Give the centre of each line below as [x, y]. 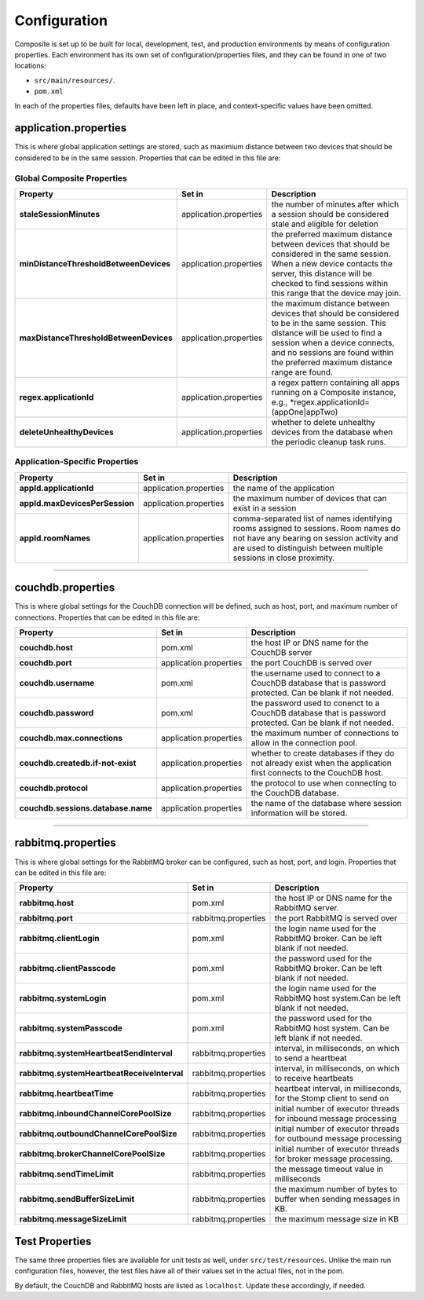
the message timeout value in [329, 1169]
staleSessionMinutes [60, 214]
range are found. [302, 372]
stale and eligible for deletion [325, 224]
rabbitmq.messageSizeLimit [73, 1219]
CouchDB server [281, 652]
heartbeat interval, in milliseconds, [338, 1089]
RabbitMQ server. [307, 908]
